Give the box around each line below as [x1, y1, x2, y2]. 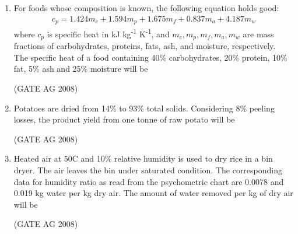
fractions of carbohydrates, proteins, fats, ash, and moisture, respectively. [13, 40, 276, 52]
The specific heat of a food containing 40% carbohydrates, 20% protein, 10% [13, 51, 288, 63]
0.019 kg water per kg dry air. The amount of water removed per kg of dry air [13, 187, 293, 199]
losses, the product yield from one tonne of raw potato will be [13, 113, 235, 125]
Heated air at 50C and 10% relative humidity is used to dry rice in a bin [13, 152, 273, 165]
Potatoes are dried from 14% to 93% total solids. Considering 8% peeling [13, 102, 275, 114]
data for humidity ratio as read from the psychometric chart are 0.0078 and [13, 175, 284, 187]
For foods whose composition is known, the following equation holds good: [13, 2, 279, 13]
